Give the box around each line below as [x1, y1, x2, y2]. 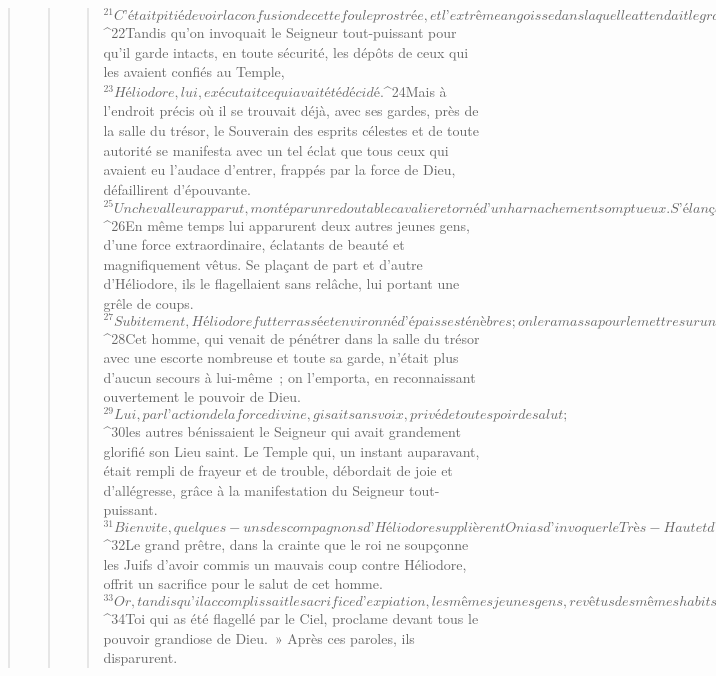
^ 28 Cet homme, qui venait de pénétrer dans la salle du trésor [103, 327, 480, 348]
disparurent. [103, 647, 178, 668]
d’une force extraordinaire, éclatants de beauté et [103, 234, 405, 255]
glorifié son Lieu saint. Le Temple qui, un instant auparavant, [103, 440, 480, 461]
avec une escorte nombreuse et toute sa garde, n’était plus [103, 347, 459, 368]
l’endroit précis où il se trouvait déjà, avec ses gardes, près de [103, 100, 479, 121]
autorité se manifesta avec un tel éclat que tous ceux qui [103, 139, 449, 160]
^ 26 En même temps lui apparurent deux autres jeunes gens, [103, 214, 470, 235]
